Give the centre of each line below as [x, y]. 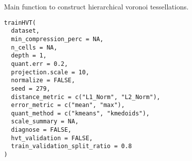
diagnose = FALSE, [41, 130]
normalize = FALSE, [43, 80]
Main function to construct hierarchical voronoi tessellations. [96, 6]
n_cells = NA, [34, 47]
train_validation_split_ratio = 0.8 [71, 146]
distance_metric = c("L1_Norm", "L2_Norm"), [86, 97]
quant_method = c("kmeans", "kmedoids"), [80, 113]
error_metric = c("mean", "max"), [68, 105]
